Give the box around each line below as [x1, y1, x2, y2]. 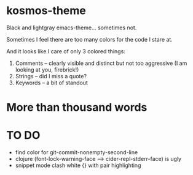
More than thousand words [6, 100, 148, 114]
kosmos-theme [6, 4, 86, 18]
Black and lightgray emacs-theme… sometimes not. [6, 24, 137, 31]
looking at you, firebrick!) [15, 65, 79, 73]
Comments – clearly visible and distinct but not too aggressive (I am [15, 59, 187, 67]
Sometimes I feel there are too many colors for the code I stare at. [6, 35, 173, 43]
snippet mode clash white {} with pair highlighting [15, 162, 141, 169]
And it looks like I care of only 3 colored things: [6, 47, 126, 55]
